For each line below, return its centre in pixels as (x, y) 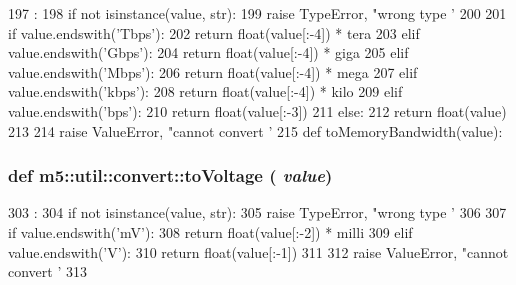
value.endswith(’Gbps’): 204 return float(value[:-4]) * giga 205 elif (208, 52)
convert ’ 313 (47, 271)
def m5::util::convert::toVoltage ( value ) (170, 175)
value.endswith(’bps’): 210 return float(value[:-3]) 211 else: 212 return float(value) (257, 110)
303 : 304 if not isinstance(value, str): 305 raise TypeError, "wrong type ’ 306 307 (257, 212)
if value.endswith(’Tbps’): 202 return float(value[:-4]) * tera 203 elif (214, 32)
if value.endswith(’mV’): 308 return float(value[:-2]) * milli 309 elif (210, 231)
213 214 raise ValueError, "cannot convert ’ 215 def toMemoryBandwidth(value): (255, 130)
